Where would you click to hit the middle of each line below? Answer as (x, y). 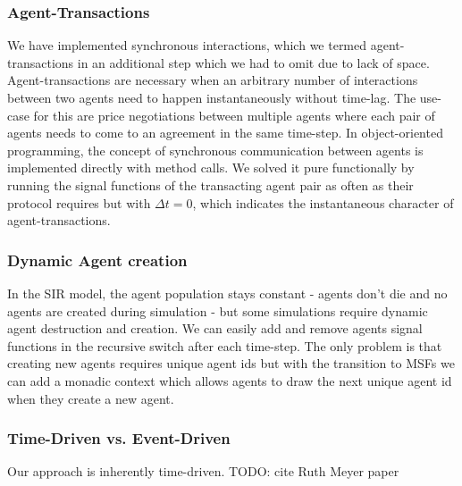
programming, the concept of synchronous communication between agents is (215, 150)
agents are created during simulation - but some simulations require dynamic (218, 310)
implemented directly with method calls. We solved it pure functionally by (211, 168)
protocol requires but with (79, 202)
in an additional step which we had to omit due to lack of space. (253, 62)
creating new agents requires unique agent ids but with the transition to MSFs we (231, 363)
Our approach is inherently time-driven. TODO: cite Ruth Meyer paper (203, 471)
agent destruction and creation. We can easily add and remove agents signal (215, 328)
